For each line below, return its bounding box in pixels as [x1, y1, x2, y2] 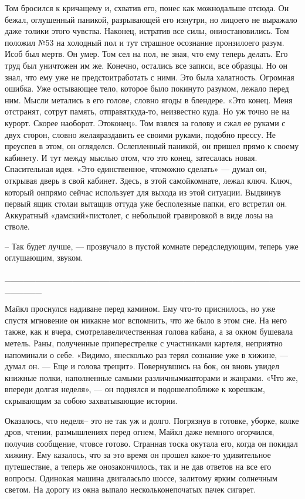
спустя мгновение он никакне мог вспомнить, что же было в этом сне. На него [5, 313, 287, 326]
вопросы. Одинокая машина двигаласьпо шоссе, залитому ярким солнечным [5, 471, 277, 484]
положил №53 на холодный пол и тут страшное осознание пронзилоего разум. [5, 36, 284, 48]
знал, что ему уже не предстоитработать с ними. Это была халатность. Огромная [5, 70, 294, 83]
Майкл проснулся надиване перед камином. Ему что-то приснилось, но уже [5, 302, 276, 315]
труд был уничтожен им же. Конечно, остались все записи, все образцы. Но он [5, 59, 287, 71]
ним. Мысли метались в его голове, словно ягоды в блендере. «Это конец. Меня [5, 93, 293, 106]
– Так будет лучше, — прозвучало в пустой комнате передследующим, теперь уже [5, 240, 299, 252]
